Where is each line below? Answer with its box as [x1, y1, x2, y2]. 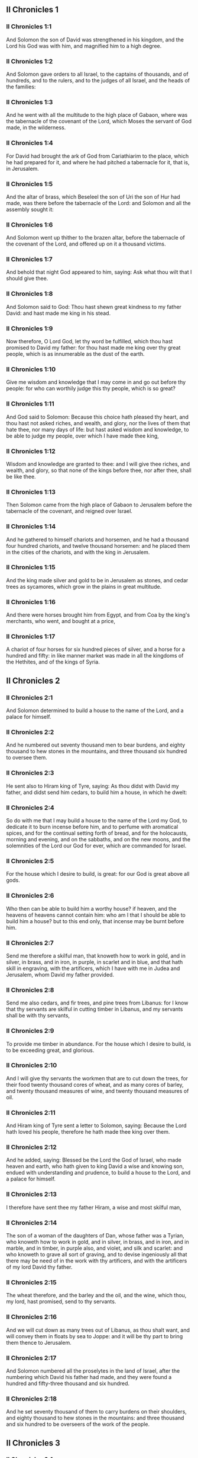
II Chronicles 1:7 [6, 255, 53, 263]
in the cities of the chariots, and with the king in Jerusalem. [6, 548, 150, 556]
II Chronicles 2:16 [6, 1313, 57, 1321]
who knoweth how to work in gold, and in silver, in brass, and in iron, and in [6, 1238, 189, 1245]
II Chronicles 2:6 [6, 892, 54, 900]
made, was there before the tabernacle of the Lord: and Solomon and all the [6, 199, 191, 206]
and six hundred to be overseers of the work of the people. [6, 1421, 150, 1428]
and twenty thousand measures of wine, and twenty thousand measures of [6, 1087, 189, 1095]
